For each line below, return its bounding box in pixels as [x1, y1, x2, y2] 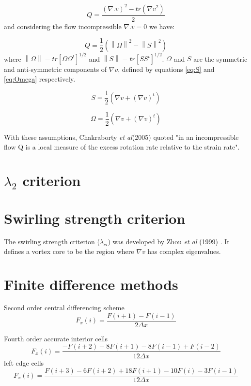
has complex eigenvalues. [147, 246, 221, 256]
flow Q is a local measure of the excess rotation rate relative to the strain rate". [4, 141, 240, 151]
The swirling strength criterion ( [4, 236, 100, 246]
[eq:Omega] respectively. [4, 73, 76, 84]
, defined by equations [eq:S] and [118, 64, 215, 74]
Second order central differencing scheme [4, 302, 125, 313]
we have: [149, 21, 175, 31]
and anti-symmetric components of [4, 64, 107, 74]
